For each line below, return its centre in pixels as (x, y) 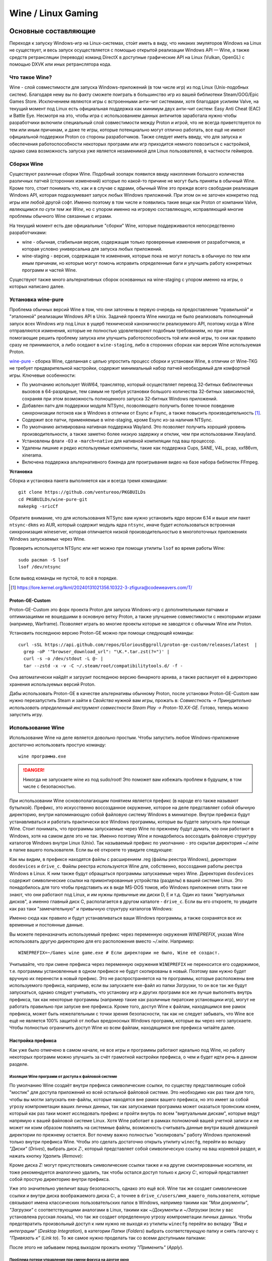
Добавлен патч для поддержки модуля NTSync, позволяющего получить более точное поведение (128, 406)
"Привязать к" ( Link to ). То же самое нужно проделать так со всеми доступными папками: (108, 1238)
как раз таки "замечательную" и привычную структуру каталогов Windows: (91, 908)
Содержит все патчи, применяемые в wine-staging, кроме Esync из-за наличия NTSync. (117, 420)
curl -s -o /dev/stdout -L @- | (63, 659)
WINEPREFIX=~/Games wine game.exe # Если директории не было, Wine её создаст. (119, 953)
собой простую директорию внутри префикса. (60, 1179)
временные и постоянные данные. (47, 925)
